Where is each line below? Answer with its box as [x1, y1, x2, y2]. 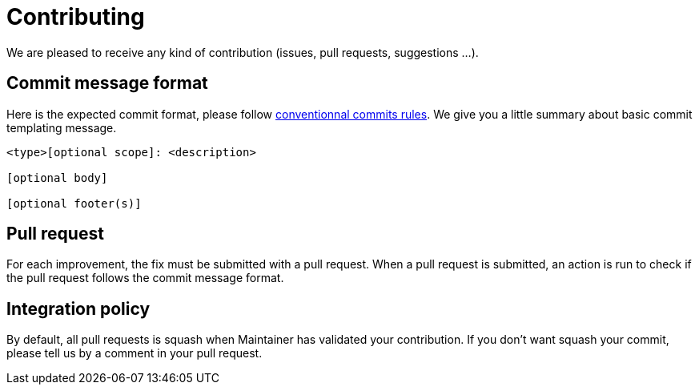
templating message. [6, 120, 117, 135]
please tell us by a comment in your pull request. [6, 346, 263, 361]
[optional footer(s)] [6, 196, 142, 210]
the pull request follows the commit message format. [6, 271, 284, 285]
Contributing [6, 3, 145, 30]
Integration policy [6, 298, 151, 319]
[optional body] [6, 171, 108, 184]
